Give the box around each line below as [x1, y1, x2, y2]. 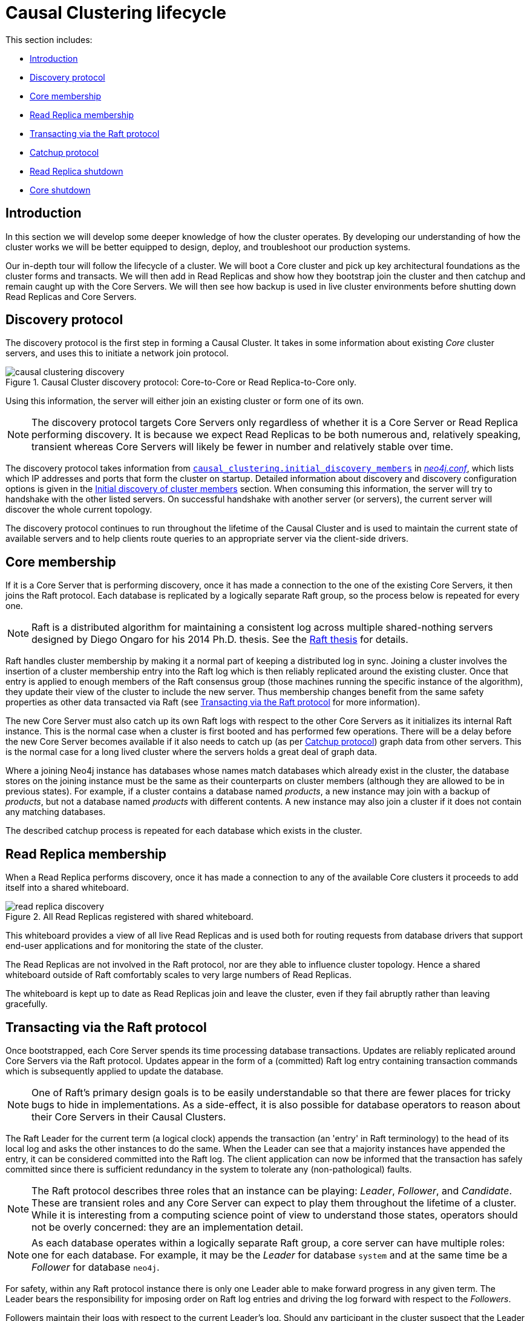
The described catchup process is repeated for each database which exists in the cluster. [5, 825, 362, 836]
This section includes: [5, 34, 93, 45]
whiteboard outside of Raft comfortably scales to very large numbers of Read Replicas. [5, 970, 352, 980]
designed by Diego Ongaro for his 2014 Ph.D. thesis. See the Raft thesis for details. [31, 633, 408, 646]
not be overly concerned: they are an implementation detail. [31, 1220, 304, 1233]
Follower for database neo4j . [31, 1260, 160, 1273]
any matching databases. [5, 807, 106, 817]
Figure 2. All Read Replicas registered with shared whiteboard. [5, 911, 254, 922]
